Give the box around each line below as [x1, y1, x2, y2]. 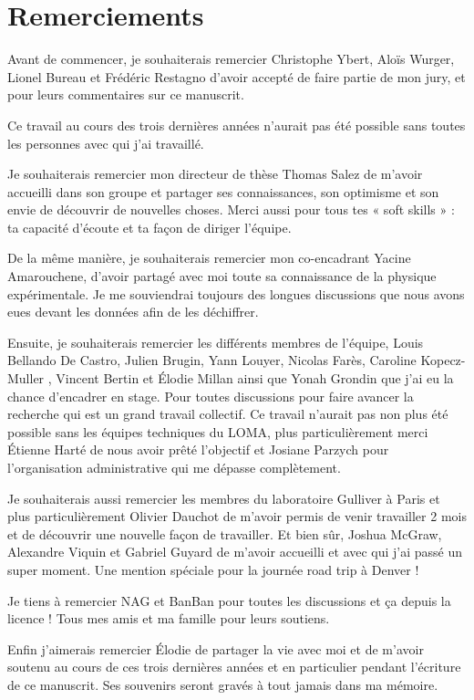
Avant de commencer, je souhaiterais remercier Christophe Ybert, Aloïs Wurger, [7, 49, 455, 68]
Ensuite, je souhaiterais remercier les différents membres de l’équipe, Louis [7, 332, 424, 351]
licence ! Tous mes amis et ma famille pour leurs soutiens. [7, 609, 330, 628]
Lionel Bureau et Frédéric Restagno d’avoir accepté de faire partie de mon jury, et [7, 67, 466, 86]
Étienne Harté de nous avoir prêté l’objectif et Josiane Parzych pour [7, 440, 389, 459]
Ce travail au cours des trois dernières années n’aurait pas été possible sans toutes [7, 115, 466, 134]
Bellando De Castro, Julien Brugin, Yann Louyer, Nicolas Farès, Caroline [7, 350, 417, 370]
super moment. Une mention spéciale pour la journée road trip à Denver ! [7, 559, 419, 579]
